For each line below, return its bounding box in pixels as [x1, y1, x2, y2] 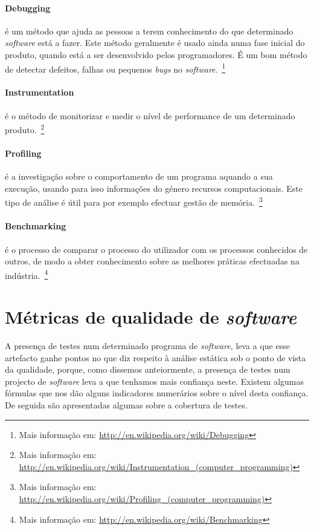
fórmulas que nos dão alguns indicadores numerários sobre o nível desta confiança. [5, 387, 309, 399]
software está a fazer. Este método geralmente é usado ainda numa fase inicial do [5, 36, 305, 49]
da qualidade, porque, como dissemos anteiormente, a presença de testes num [5, 363, 290, 376]
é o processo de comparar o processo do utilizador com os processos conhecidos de [5, 243, 308, 255]
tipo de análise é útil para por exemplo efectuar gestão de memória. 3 [5, 194, 263, 209]
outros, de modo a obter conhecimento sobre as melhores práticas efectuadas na [5, 255, 300, 267]
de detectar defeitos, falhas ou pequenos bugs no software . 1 [5, 61, 226, 75]
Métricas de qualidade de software [5, 304, 297, 330]
